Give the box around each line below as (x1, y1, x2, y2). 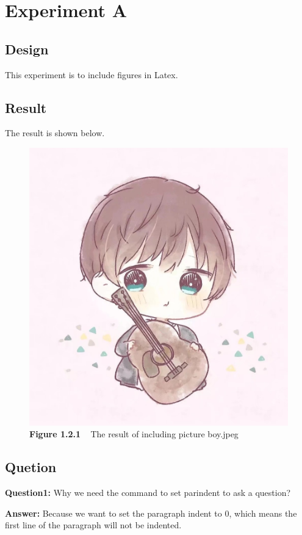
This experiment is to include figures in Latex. (5, 68, 178, 81)
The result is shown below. (5, 126, 105, 139)
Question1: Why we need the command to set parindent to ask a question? (5, 486, 291, 498)
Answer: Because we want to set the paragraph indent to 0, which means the (5, 506, 297, 519)
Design (5, 39, 49, 58)
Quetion (5, 457, 57, 476)
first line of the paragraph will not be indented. (5, 519, 182, 531)
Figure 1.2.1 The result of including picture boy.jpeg (29, 428, 239, 440)
